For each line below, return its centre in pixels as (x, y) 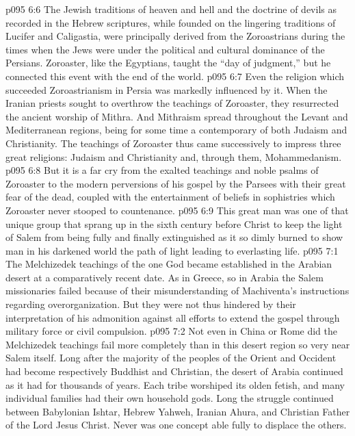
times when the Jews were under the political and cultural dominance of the (165, 49)
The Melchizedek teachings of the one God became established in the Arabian (169, 264)
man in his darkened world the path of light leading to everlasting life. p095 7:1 (172, 250)
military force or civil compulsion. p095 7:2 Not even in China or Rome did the (171, 331)
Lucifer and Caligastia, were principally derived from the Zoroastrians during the (175, 36)
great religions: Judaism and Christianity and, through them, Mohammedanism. (174, 156)
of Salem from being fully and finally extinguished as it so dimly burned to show (174, 237)
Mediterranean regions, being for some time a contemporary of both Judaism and (176, 130)
